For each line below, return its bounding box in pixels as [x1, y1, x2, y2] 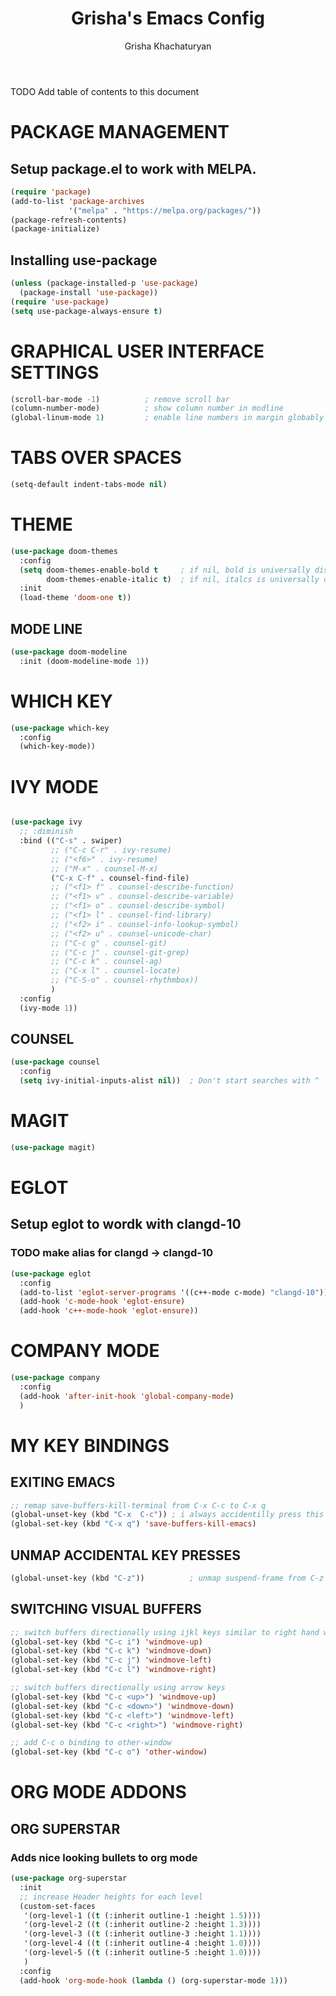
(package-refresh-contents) [10, 215, 128, 225]
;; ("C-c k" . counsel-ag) [50, 957, 163, 967]
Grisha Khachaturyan [124, 40, 212, 52]
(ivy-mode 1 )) [19, 1003, 78, 1013]
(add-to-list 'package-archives [10, 196, 145, 206]
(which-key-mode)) [19, 742, 97, 752]
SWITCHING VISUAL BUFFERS [10, 1601, 202, 1618]
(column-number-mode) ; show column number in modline [10, 403, 284, 414]
